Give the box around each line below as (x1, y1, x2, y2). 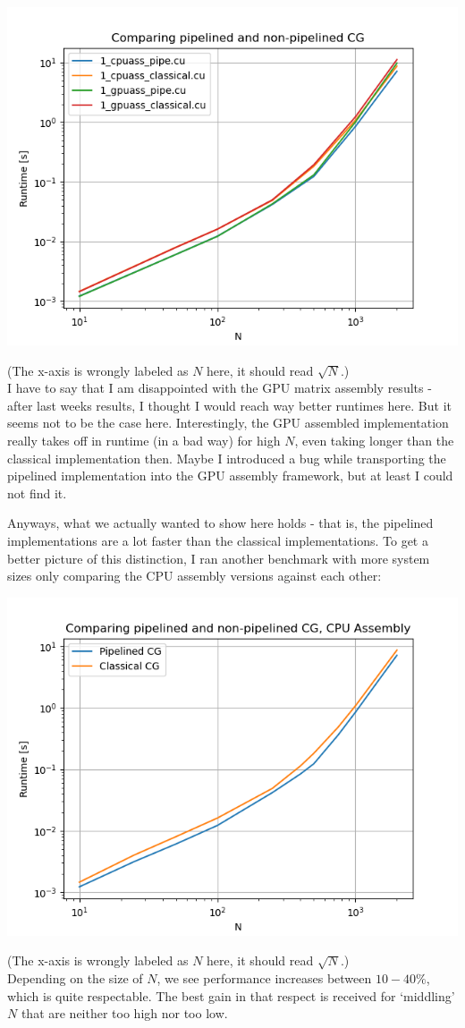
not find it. (7, 483, 67, 502)
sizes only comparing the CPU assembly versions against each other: (7, 566, 382, 585)
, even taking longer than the (294, 430, 454, 449)
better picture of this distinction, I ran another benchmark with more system (7, 548, 430, 567)
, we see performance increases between (156, 968, 372, 987)
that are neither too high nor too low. (21, 1004, 228, 1023)
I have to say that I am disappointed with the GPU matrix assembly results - (7, 378, 432, 397)
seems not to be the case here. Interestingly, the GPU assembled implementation (7, 413, 449, 432)
